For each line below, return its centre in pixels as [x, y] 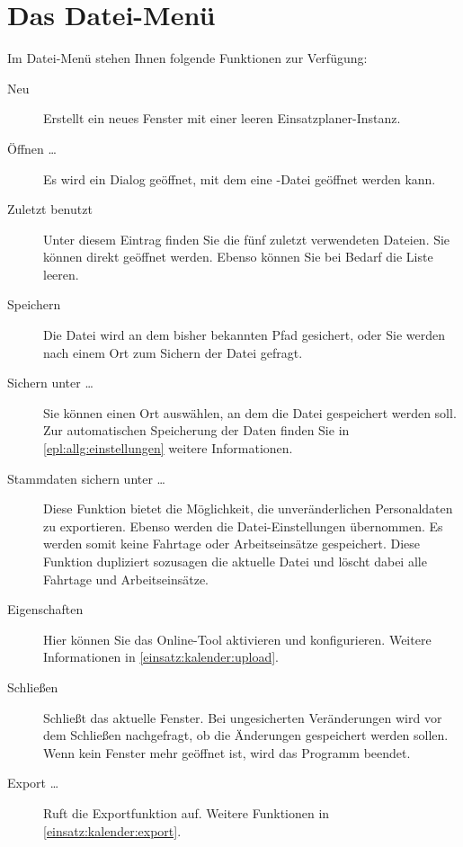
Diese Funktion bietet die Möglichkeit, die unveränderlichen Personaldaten [248, 508]
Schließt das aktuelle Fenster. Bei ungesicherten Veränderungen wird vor [243, 717]
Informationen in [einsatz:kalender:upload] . [161, 657]
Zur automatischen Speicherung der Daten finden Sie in [196, 430]
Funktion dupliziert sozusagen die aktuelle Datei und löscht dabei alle [235, 561]
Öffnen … [32, 148]
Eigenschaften [45, 609]
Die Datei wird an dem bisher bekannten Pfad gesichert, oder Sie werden [244, 335]
